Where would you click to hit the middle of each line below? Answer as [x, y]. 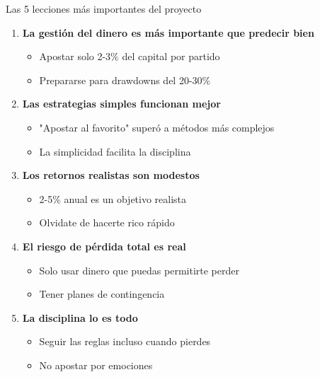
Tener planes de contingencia [102, 294]
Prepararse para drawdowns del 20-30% [125, 80]
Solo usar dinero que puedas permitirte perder [139, 270]
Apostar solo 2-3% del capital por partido [130, 56]
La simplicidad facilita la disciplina [115, 151]
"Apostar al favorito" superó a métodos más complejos [157, 127]
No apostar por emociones [96, 365]
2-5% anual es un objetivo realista [113, 198]
